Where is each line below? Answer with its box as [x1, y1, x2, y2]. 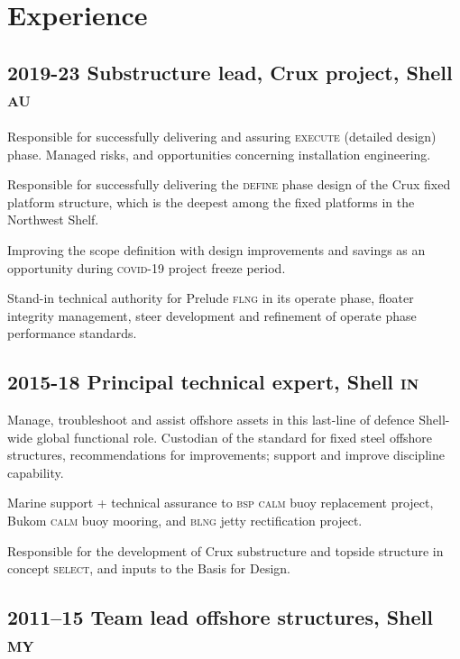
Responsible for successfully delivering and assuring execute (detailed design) [7, 126, 437, 145]
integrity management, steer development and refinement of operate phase [7, 306, 417, 325]
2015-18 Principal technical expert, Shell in [7, 368, 419, 396]
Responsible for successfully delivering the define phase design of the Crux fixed [7, 175, 451, 194]
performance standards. [7, 324, 137, 343]
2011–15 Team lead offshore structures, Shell [7, 603, 433, 631]
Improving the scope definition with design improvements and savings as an [7, 240, 426, 259]
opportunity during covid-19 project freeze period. [7, 258, 286, 277]
